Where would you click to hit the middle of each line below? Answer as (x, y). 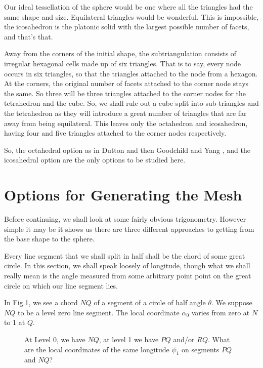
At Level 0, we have (55, 339)
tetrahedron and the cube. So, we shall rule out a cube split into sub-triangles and (131, 103)
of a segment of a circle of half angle (150, 302)
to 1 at (15, 322)
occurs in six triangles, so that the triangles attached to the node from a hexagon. (131, 73)
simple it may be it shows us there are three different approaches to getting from (129, 229)
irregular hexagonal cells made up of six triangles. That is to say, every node (123, 63)
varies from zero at (221, 312)
